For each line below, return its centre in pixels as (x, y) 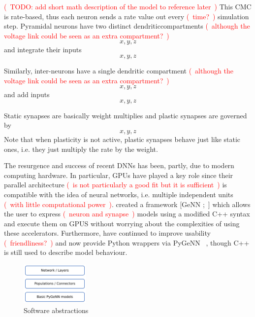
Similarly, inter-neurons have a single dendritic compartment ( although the (119, 70)
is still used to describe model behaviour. (66, 252)
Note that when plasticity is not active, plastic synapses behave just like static (122, 139)
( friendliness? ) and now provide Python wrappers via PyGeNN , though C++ (127, 242)
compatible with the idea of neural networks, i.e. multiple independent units (119, 194)
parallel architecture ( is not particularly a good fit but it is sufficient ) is (115, 185)
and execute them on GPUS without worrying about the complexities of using (122, 223)
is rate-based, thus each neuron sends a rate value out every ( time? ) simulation (127, 16)
